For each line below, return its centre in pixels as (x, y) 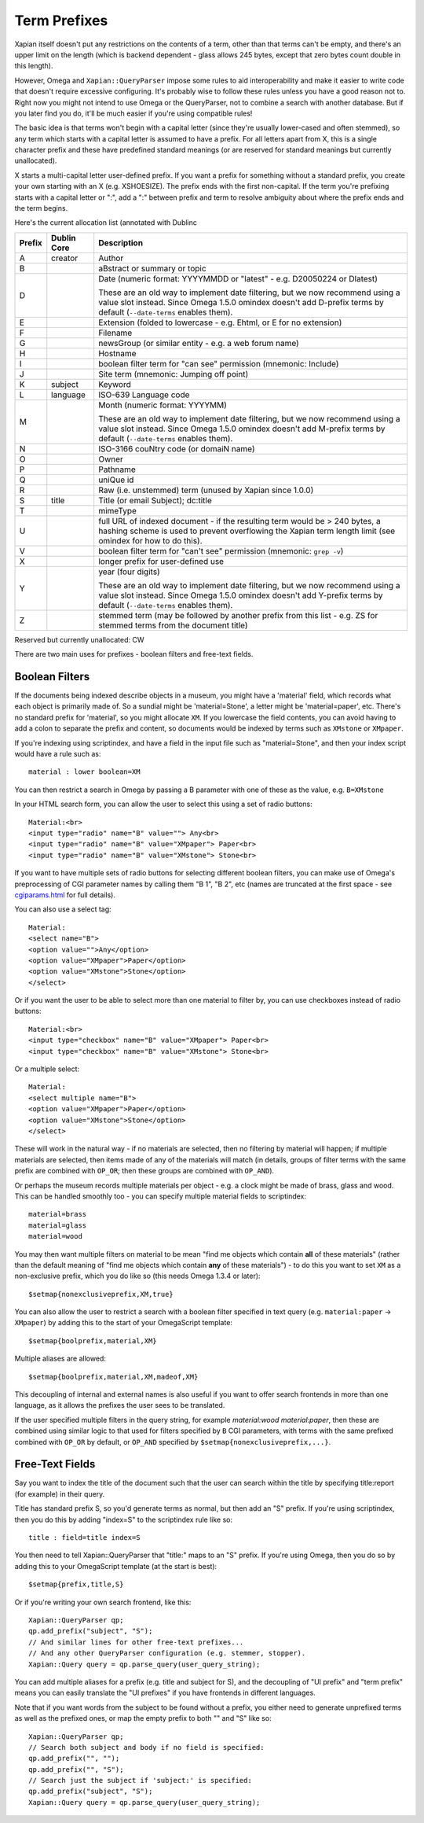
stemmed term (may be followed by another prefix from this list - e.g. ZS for (238, 615)
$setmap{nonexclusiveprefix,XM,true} (101, 1294)
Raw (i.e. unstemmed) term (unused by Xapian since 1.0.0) (206, 490)
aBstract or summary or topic (153, 268)
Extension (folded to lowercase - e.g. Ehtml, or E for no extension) (220, 322)
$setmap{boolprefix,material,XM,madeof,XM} (113, 1377)
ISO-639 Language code (144, 395)
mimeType (118, 510)
